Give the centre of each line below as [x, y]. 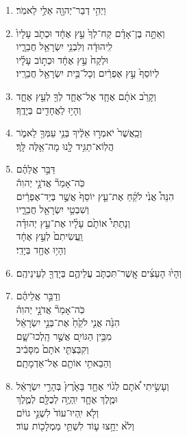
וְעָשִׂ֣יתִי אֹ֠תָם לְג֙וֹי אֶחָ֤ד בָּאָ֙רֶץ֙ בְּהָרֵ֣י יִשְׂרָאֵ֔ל [92, 385]
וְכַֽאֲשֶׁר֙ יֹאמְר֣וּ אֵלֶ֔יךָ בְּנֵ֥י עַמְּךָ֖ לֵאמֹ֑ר [79, 133]
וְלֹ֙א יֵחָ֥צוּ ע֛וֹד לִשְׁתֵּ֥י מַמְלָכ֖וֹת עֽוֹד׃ [75, 426]
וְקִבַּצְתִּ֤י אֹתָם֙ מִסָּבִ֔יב [52, 349]
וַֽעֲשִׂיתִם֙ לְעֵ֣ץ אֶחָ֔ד [49, 236]
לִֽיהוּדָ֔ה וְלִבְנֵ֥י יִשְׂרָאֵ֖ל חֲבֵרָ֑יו [64, 46]
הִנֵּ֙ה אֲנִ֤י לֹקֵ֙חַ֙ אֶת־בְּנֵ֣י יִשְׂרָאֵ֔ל [68, 322]
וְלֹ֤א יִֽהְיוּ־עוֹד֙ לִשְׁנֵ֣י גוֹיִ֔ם [58, 412]
